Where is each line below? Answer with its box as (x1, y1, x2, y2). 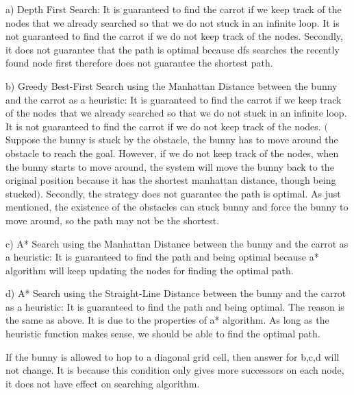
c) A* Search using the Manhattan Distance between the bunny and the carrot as (5, 236, 349, 250)
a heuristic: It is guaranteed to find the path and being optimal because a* (5, 250, 319, 264)
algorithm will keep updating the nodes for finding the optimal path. (5, 263, 294, 277)
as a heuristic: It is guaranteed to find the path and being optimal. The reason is (5, 299, 344, 313)
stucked (5, 186, 37, 200)
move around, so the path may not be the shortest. (5, 213, 220, 227)
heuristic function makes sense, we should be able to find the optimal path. (5, 326, 320, 341)
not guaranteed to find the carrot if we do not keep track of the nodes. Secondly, (5, 29, 343, 43)
